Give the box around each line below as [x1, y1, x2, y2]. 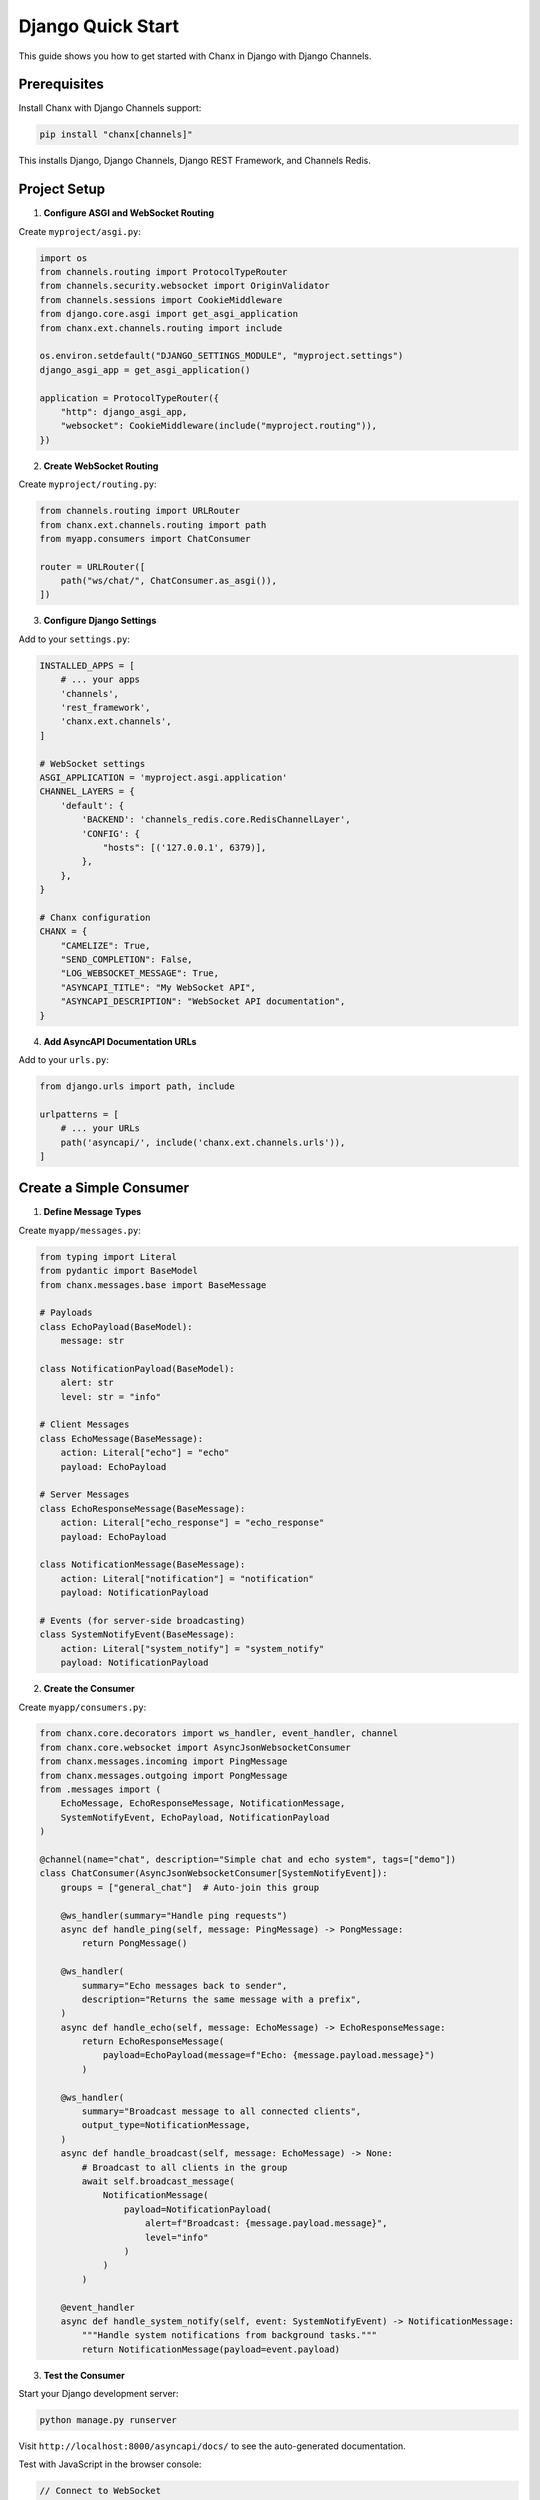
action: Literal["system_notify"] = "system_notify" [60, 1643, 325, 1654]
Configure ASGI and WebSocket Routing [43, 207, 215, 219]
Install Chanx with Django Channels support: [18, 102, 202, 114]
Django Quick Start [18, 15, 180, 37]
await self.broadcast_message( [81, 2175, 235, 2187]
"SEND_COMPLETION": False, [60, 954, 194, 965]
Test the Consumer [43, 2369, 125, 2381]
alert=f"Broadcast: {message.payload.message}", [145, 2218, 388, 2229]
